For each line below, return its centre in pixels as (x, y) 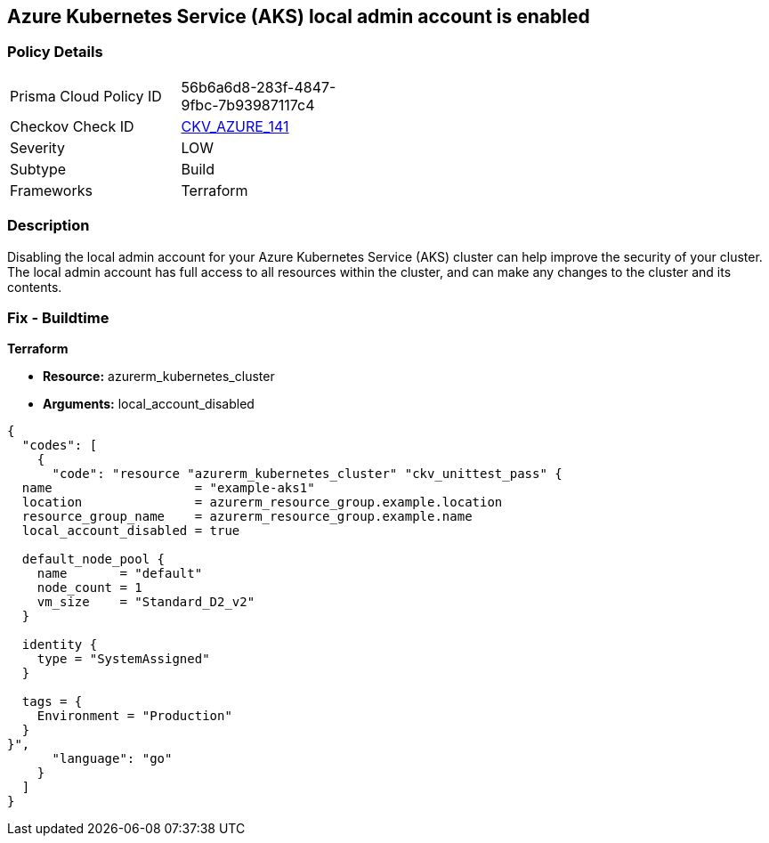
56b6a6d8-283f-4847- (259, 87)
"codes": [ (60, 446)
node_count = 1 (89, 588)
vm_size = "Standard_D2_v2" (146, 602)
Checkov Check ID (72, 126)
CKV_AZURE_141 (235, 126)
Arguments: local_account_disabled (149, 404)
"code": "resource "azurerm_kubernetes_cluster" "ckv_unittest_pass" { (307, 474)
